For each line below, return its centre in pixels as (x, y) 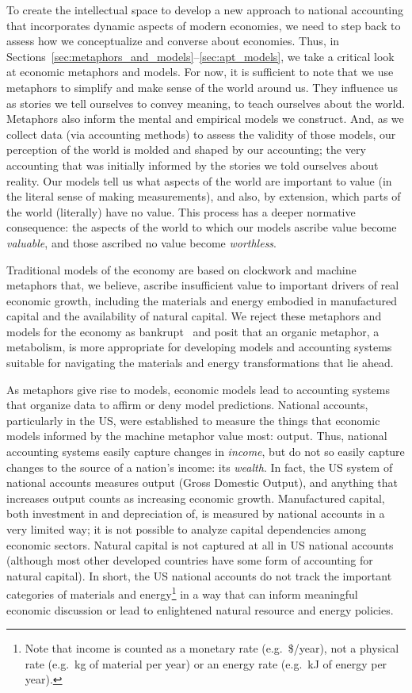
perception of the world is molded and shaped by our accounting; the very (186, 149)
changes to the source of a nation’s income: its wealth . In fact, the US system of (200, 467)
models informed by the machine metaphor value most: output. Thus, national (197, 436)
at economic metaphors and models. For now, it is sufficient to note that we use (200, 72)
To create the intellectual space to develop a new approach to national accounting (205, 10)
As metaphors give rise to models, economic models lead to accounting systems (198, 389)
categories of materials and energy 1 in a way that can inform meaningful (182, 593)
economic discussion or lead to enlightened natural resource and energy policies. (200, 609)
